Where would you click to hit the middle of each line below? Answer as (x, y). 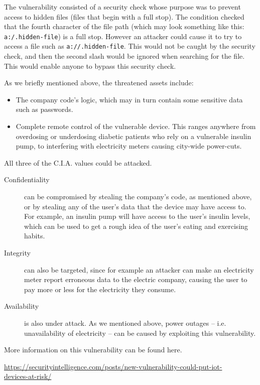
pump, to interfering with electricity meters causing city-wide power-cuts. (129, 146)
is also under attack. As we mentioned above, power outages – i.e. (125, 323)
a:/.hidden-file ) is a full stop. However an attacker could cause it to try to (123, 36)
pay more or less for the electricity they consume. (100, 289)
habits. (35, 236)
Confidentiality (27, 179)
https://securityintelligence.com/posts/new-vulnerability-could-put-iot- (113, 366)
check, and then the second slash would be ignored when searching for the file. (124, 56)
